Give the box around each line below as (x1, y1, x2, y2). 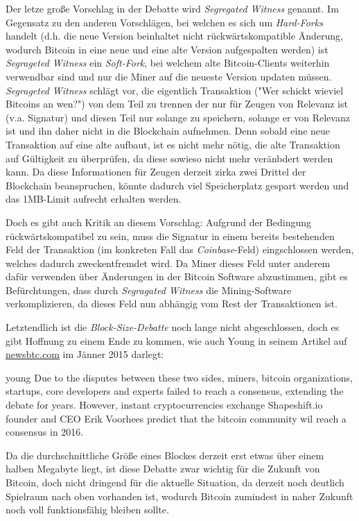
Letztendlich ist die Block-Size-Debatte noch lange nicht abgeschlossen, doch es (6, 320, 340, 334)
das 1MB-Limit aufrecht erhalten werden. (6, 191, 182, 206)
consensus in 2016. (6, 425, 84, 439)
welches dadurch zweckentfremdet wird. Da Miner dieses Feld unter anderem (6, 255, 331, 270)
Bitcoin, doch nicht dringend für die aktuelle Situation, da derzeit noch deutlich (6, 475, 344, 489)
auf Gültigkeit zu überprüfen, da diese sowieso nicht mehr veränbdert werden (6, 151, 333, 165)
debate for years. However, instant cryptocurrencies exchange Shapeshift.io (6, 398, 323, 412)
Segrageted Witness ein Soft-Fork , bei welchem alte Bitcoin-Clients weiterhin (6, 55, 330, 70)
